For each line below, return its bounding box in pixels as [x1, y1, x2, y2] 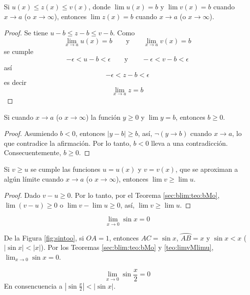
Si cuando [4, 111, 33, 122]
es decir [4, 77, 26, 87]
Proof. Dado [4, 190, 41, 200]
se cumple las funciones [30, 163, 100, 174]
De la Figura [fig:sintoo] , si [4, 232, 84, 242]
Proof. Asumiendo [4, 128, 58, 138]
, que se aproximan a [175, 163, 238, 174]
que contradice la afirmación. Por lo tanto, [4, 137, 131, 148]
